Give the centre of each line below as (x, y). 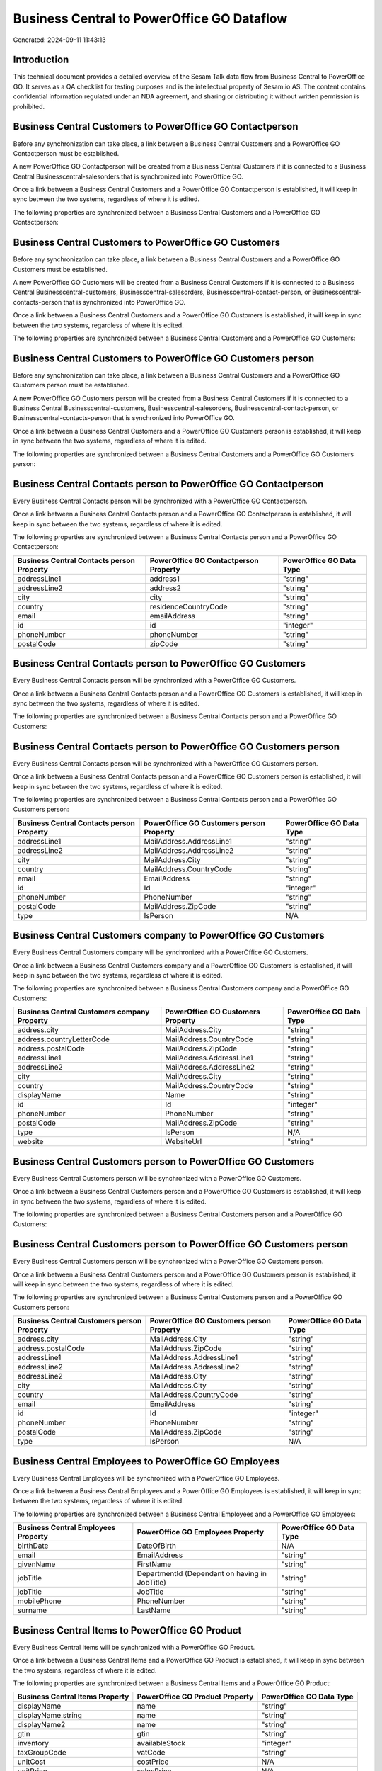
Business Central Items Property (73, 1697)
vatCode (151, 1753)
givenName (36, 1564)
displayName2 (41, 1725)
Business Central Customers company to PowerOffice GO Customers (169, 935)
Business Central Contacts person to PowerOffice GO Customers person (176, 746)
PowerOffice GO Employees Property (201, 1532)
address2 (166, 588)
